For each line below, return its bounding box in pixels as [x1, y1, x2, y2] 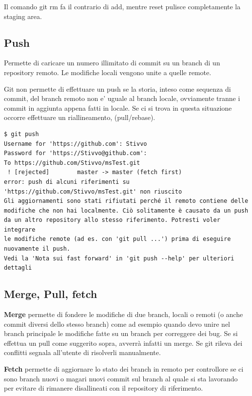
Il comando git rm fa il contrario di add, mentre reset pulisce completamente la [4, 1, 241, 11]
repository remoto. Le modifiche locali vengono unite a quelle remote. [4, 67, 212, 77]
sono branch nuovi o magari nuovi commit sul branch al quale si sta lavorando [4, 373, 238, 383]
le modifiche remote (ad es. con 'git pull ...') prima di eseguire [4, 236, 231, 243]
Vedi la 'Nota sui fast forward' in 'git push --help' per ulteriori [4, 255, 234, 262]
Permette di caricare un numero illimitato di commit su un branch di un [4, 58, 220, 68]
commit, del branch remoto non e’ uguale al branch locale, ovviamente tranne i [4, 93, 240, 103]
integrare [4, 226, 36, 233]
